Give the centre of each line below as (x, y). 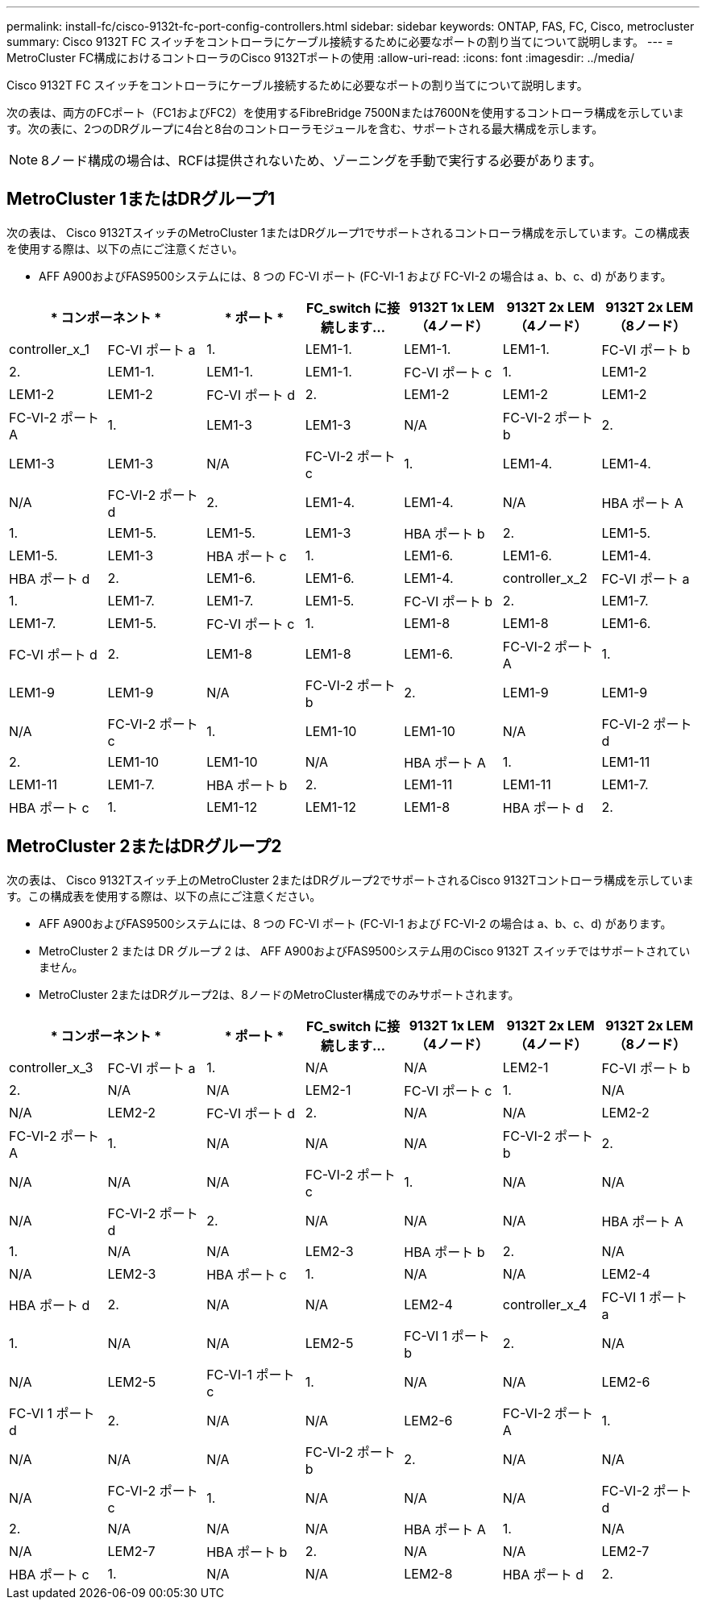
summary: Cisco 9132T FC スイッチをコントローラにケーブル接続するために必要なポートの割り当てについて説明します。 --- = (340, 42)
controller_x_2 (545, 578)
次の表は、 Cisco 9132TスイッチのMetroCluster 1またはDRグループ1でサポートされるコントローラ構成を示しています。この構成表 (348, 232)
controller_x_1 (49, 349)
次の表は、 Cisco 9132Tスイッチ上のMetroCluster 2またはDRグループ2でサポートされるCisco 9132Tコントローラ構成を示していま (350, 880)
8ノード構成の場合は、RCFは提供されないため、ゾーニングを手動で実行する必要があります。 (322, 160)
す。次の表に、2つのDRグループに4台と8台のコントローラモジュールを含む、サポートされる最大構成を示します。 (305, 129)
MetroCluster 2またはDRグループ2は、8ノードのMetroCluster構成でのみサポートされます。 (279, 994)
